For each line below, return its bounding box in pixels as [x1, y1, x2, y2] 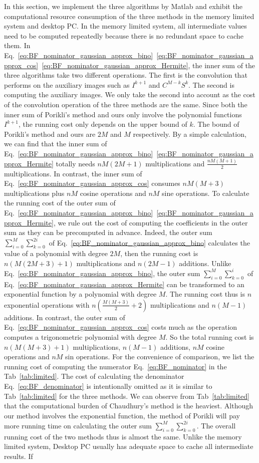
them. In [4, 40, 31, 51]
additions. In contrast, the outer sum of [4, 312, 125, 322]
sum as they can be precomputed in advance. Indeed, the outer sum [4, 227, 212, 238]
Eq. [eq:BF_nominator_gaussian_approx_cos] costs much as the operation [4, 322, 237, 332]
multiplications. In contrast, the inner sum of [4, 168, 142, 178]
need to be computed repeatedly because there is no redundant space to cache [4, 30, 243, 41]
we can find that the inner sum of [4, 138, 107, 149]
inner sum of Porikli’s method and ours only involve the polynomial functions [4, 109, 242, 119]
